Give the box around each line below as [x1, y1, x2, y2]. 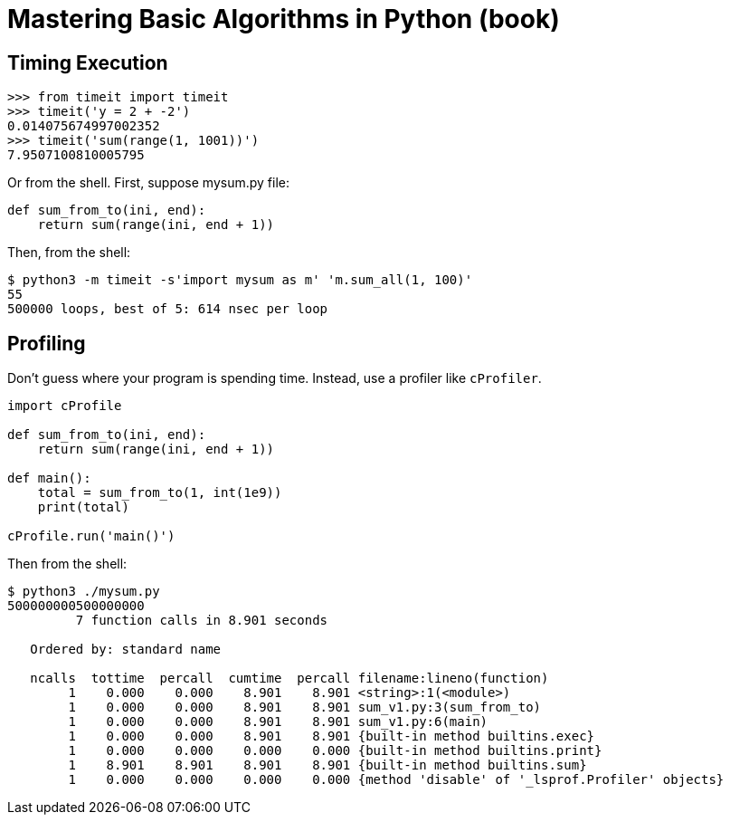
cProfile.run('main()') [7, 529, 175, 544]
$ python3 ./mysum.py [7, 584, 160, 599]
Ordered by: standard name [30, 642, 222, 657]
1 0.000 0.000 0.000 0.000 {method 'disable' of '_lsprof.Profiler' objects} [68, 772, 725, 788]
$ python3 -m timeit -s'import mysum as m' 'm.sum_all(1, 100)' [7, 272, 473, 288]
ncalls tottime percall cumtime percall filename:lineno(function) [30, 671, 549, 686]
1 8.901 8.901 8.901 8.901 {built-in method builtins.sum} [68, 758, 587, 773]
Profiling [7, 331, 86, 355]
